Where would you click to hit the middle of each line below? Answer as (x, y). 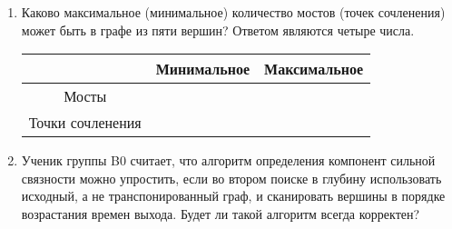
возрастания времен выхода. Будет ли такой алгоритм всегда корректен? (221, 213)
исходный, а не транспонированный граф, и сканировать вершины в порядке (233, 196)
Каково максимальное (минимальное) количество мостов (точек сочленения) (233, 12)
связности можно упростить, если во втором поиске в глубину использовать (231, 178)
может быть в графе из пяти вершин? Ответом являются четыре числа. (218, 30)
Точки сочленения (85, 123)
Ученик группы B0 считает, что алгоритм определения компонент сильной (228, 160)
